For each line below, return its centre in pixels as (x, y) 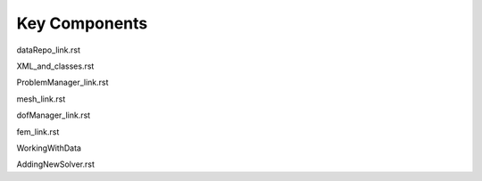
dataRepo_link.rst (48, 50)
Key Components (82, 23)
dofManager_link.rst (54, 115)
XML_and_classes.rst (55, 66)
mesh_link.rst (41, 99)
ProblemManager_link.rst (62, 82)
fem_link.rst (38, 132)
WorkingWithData (49, 148)
